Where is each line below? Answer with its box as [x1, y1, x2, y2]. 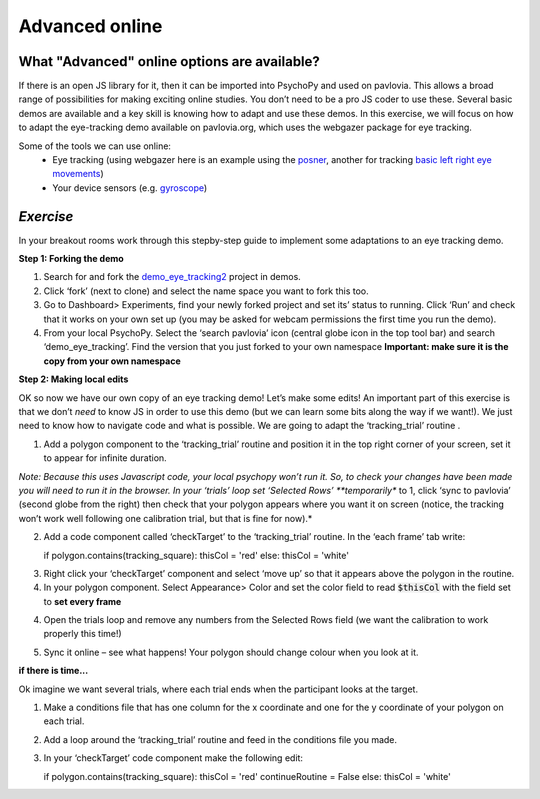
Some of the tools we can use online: [18, 140, 172, 152]
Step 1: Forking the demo [18, 253, 124, 265]
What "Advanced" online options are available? [18, 53, 320, 70]
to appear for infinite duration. [43, 452, 167, 464]
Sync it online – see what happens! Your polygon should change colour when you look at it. [43, 646, 419, 658]
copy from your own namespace [43, 355, 182, 367]
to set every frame [43, 595, 122, 607]
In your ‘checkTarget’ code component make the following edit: [43, 752, 304, 764]
